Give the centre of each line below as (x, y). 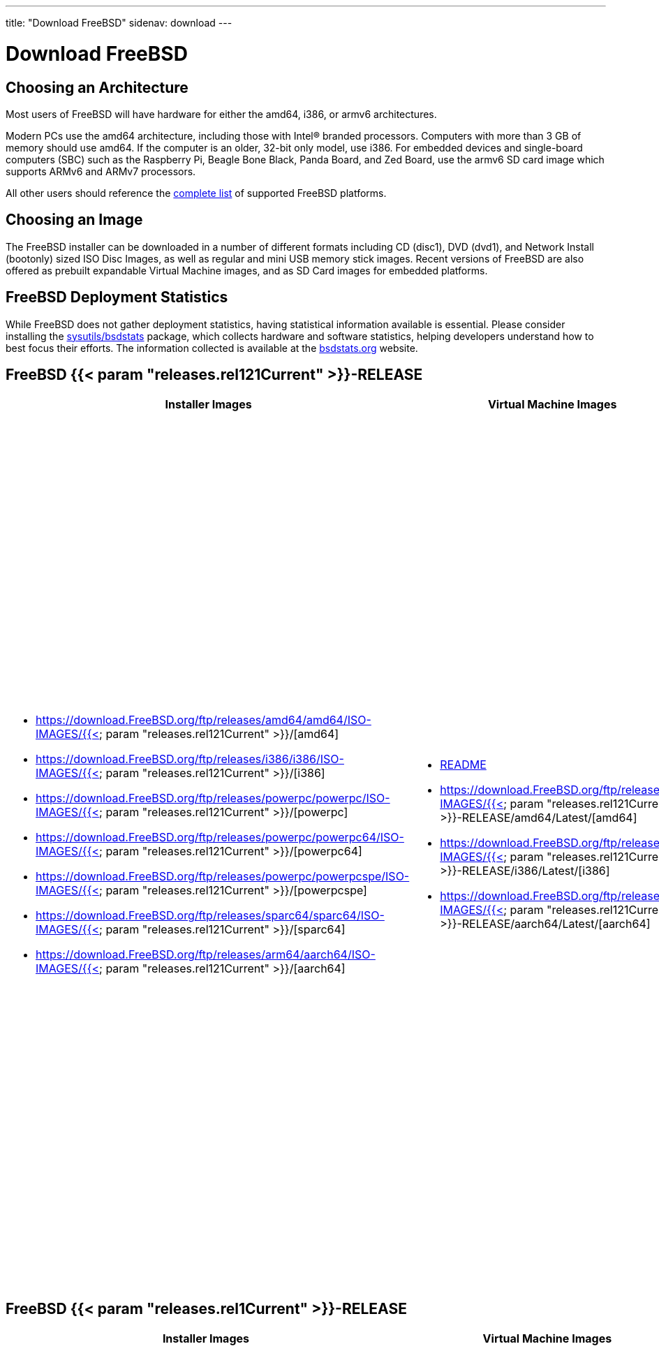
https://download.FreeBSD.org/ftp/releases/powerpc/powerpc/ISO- (213, 798)
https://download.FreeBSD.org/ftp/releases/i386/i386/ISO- (190, 759)
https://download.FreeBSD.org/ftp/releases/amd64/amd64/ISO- (203, 720)
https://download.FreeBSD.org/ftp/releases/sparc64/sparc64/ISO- (210, 916)
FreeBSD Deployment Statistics (117, 297)
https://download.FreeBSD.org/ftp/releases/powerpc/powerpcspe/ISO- (223, 877)
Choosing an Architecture (97, 87)
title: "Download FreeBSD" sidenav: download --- (119, 23)
